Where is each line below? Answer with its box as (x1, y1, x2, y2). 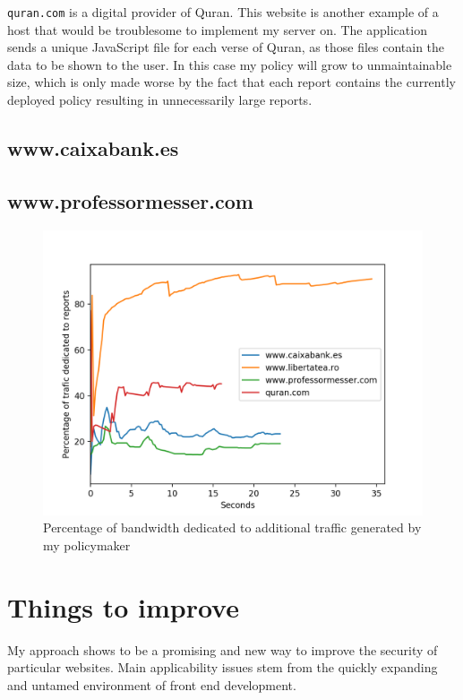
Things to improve (7, 588, 239, 625)
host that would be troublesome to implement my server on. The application (7, 20, 427, 39)
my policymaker (43, 535, 131, 554)
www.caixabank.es (7, 134, 179, 162)
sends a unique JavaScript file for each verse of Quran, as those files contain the (7, 38, 445, 56)
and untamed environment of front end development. (7, 675, 296, 694)
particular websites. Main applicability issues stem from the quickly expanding (7, 658, 438, 677)
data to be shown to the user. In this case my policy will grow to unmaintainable (7, 55, 452, 73)
